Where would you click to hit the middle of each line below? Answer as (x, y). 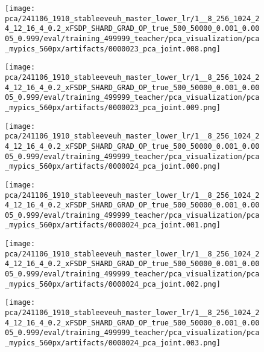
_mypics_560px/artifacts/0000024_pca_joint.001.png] (113, 225)
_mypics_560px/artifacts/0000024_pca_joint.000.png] (113, 167)
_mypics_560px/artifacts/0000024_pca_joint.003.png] (113, 343)
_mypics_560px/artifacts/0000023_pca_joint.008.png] (113, 49)
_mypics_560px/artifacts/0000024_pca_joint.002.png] (113, 284)
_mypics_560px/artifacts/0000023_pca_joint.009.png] (113, 107)
